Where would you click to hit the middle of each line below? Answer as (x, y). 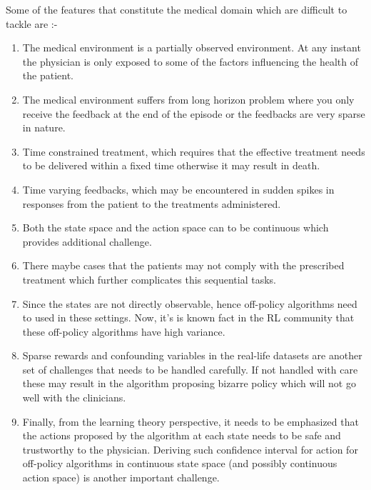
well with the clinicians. (74, 397)
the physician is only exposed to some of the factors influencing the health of (190, 61)
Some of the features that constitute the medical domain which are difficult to (177, 9)
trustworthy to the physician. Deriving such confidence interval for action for (190, 449)
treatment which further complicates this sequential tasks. (149, 279)
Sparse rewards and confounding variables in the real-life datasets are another (192, 355)
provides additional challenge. (87, 241)
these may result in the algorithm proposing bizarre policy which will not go (189, 383)
